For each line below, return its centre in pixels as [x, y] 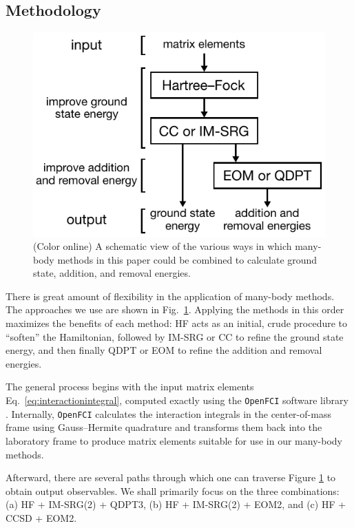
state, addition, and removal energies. [112, 273]
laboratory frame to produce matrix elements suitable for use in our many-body [174, 440]
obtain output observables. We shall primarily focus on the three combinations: [173, 490]
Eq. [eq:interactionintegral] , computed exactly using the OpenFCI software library [177, 400]
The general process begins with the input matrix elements [130, 387]
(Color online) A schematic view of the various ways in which [163, 246]
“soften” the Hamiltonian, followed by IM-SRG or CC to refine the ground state [175, 336]
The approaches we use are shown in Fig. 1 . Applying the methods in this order [175, 309]
